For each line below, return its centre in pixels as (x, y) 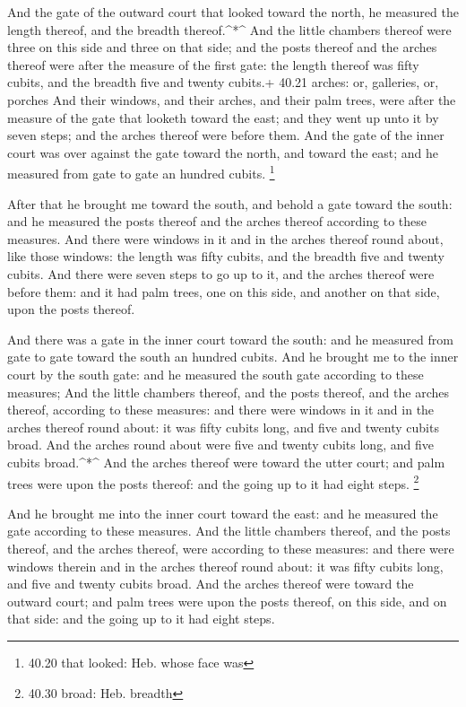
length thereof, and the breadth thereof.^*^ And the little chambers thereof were (229, 29)
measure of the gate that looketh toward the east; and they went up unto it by (223, 117)
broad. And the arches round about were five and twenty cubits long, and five (220, 445)
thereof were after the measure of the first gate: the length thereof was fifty (213, 64)
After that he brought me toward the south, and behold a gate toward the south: (230, 203)
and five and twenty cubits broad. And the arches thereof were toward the (211, 584)
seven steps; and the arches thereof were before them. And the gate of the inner (226, 135)
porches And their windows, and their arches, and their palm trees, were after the (232, 99)
